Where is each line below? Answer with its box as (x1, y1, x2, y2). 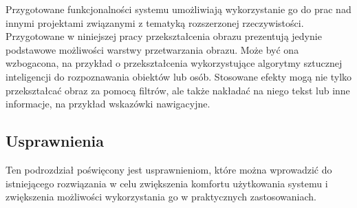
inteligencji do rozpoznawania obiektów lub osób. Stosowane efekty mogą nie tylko (6, 69, 352, 83)
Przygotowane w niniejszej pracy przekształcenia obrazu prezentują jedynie (6, 29, 322, 43)
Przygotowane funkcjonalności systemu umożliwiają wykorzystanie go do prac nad (6, 2, 351, 16)
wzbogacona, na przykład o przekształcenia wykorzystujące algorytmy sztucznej (6, 56, 343, 70)
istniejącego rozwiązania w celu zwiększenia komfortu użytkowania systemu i (6, 176, 328, 190)
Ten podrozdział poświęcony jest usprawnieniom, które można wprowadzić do (6, 162, 332, 176)
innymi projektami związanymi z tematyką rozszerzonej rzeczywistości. (6, 15, 304, 30)
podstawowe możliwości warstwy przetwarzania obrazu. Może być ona (6, 42, 299, 56)
